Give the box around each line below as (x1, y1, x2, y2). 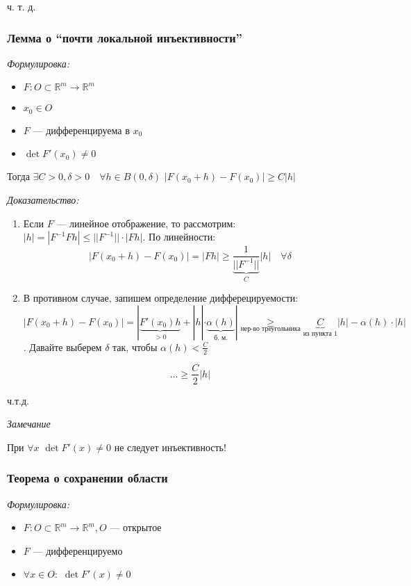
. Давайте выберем (23, 339, 102, 354)
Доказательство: (7, 193, 79, 207)
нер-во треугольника (240, 325, 301, 333)
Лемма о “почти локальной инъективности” (7, 29, 242, 46)
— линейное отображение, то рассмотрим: (56, 215, 236, 230)
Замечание (7, 416, 51, 431)
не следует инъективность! (114, 439, 226, 454)
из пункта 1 (303, 329, 337, 337)
